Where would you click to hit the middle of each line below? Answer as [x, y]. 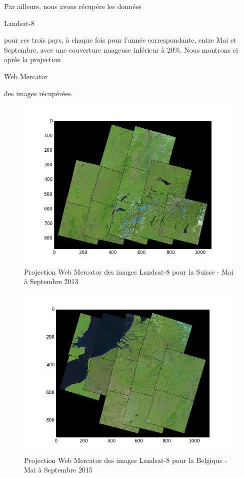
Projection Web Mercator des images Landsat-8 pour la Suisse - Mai [129, 271]
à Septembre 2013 [51, 281]
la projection [41, 59]
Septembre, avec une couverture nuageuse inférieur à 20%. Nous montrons [117, 49]
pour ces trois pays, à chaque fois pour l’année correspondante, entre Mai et [120, 40]
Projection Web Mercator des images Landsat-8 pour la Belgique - [126, 460]
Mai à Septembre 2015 [58, 470]
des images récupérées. [38, 93]
